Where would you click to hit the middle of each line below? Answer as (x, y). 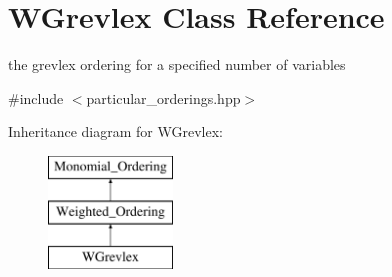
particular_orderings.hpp (163, 97)
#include (36, 97)
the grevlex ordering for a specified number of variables (177, 64)
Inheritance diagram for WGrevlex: (115, 131)
